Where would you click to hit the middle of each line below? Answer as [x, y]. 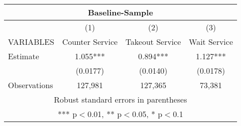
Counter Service [90, 42]
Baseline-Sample [120, 12]
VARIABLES [31, 42]
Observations [31, 85]
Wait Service [211, 42]
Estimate [24, 56]
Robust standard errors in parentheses [120, 99]
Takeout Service [153, 42]
